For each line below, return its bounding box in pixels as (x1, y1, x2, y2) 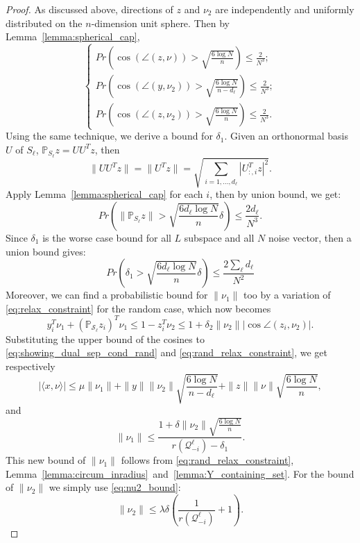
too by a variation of (243, 287, 331, 302)
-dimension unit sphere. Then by (91, 15, 230, 30)
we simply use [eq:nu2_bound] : (49, 480, 181, 494)
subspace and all (184, 230, 255, 244)
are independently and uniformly (215, 2, 354, 16)
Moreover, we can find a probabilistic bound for (6, 287, 208, 302)
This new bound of (6, 453, 86, 467)
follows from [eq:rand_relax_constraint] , (121, 453, 294, 467)
